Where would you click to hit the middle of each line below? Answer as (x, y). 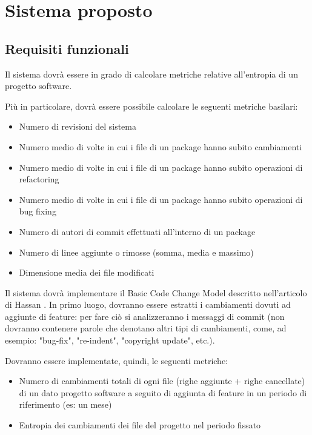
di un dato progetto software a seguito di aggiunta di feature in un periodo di (163, 392)
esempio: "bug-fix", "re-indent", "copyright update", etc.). (110, 340)
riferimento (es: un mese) (65, 404)
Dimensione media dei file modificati (87, 272)
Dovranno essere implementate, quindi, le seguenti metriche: (117, 360)
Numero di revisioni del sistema (78, 126)
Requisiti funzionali (67, 48)
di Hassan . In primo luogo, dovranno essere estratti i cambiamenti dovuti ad (148, 304)
